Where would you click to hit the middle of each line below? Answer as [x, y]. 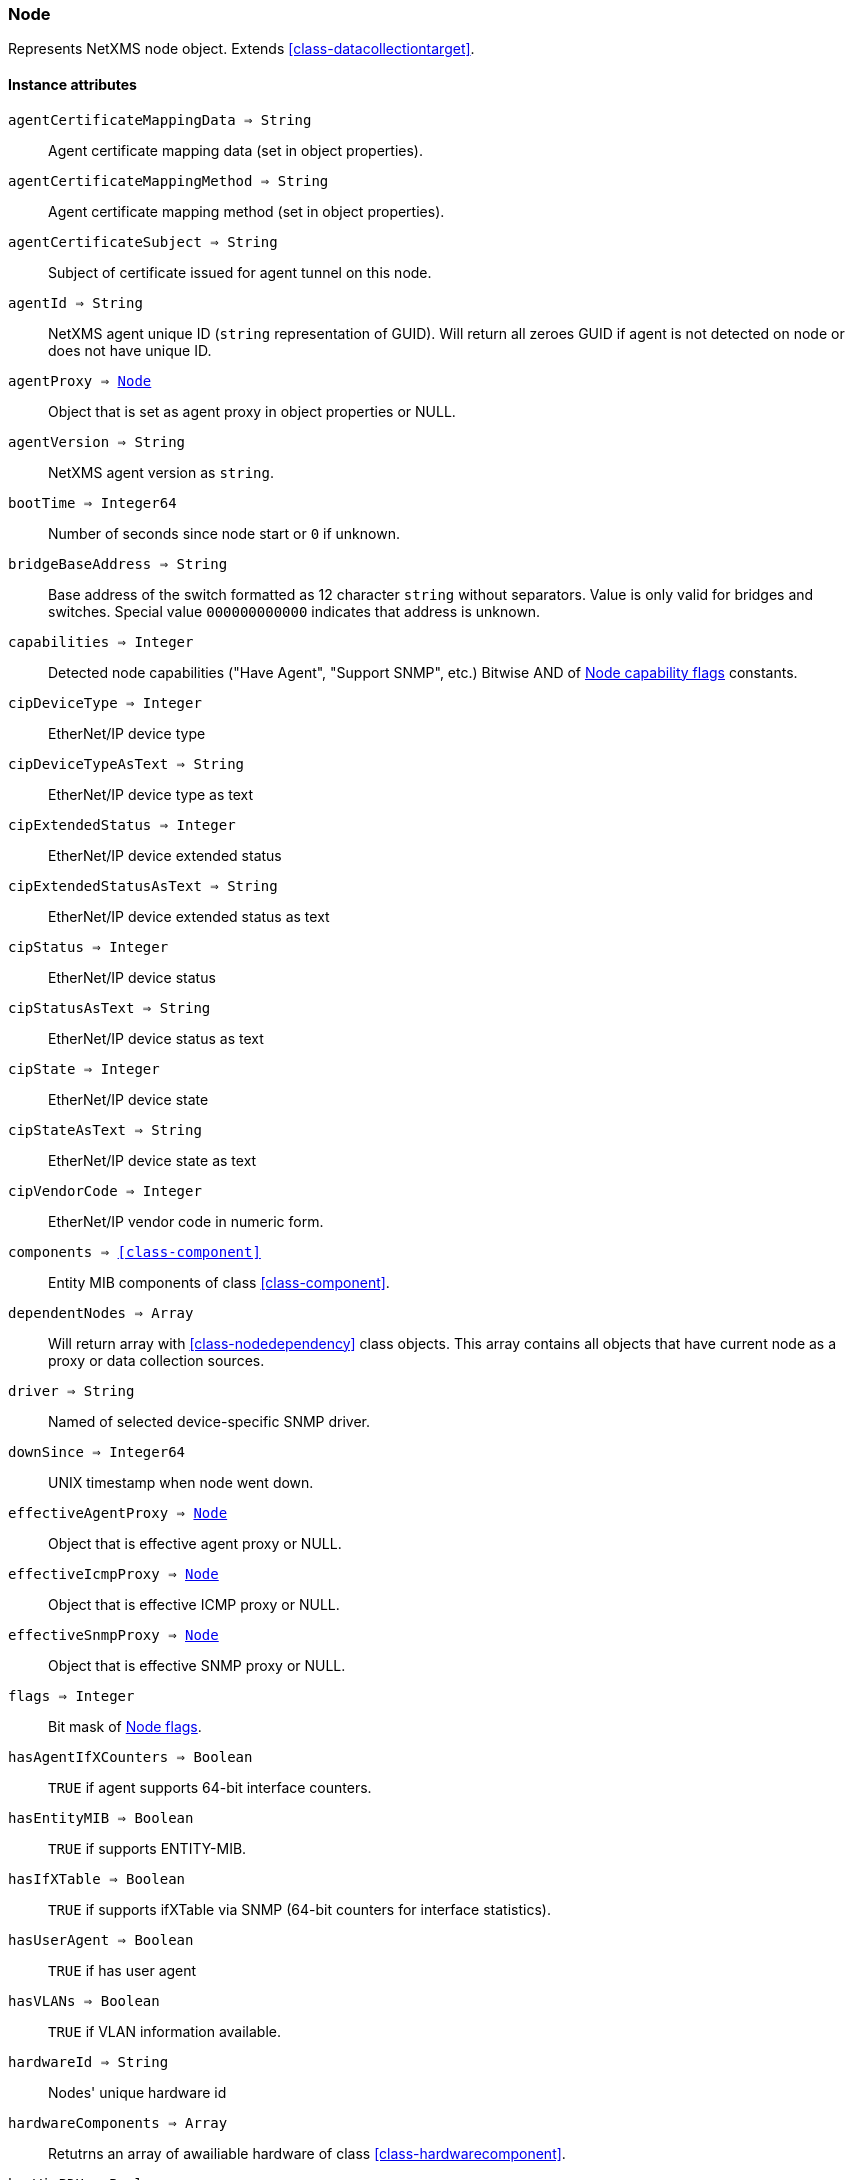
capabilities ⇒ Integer [101, 641]
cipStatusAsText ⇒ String [109, 1007]
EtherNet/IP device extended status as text [189, 916]
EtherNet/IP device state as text [152, 1160]
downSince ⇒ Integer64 [97, 1451]
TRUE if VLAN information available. [165, 2031]
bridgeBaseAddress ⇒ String [118, 563]
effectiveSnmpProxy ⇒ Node [113, 1634]
